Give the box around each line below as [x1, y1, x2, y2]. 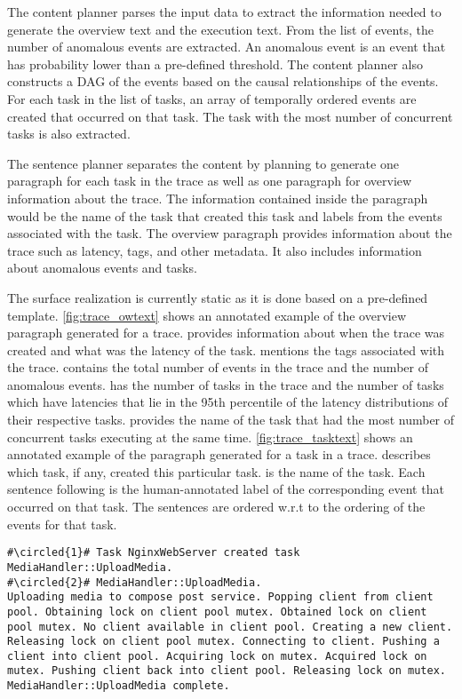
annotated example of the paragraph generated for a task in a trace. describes [7, 445, 431, 464]
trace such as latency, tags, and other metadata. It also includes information [7, 241, 422, 259]
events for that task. [7, 514, 117, 533]
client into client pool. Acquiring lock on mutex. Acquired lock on [7, 649, 427, 663]
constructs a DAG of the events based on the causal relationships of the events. [7, 72, 439, 91]
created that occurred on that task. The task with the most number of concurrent [7, 107, 453, 125]
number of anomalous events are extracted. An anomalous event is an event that [7, 37, 446, 56]
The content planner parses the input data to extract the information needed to [7, 3, 442, 20]
